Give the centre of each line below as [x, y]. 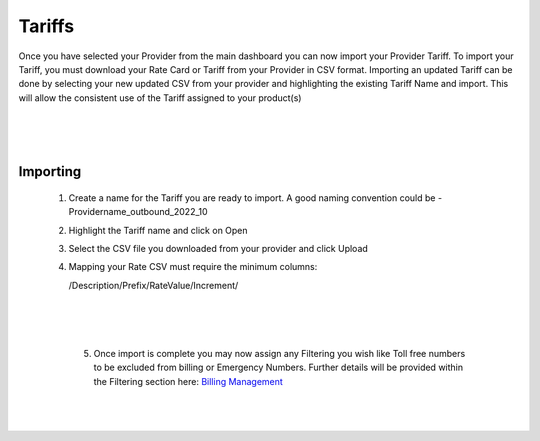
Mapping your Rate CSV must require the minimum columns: [193, 267]
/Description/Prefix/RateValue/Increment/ [153, 285]
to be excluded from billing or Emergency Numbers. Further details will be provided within [278, 367]
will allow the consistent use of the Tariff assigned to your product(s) [160, 97]
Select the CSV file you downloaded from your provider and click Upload [218, 249]
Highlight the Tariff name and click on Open [158, 230]
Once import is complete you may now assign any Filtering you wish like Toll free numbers [279, 354]
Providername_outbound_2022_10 [138, 212]
